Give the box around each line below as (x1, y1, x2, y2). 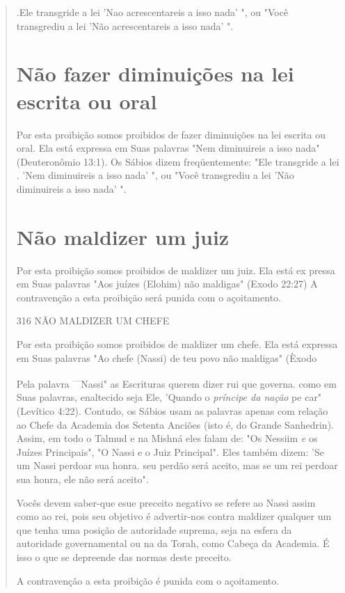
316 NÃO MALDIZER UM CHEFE (16, 313, 170, 328)
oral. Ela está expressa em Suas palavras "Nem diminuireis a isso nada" (16, 141, 320, 155)
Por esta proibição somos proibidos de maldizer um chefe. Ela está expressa (16, 336, 338, 351)
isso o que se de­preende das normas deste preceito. (16, 549, 232, 564)
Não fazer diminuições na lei (16, 59, 294, 88)
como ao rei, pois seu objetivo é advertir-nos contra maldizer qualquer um (16, 509, 332, 523)
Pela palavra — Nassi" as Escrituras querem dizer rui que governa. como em (16, 374, 337, 390)
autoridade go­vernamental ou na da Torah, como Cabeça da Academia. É (16, 536, 330, 551)
